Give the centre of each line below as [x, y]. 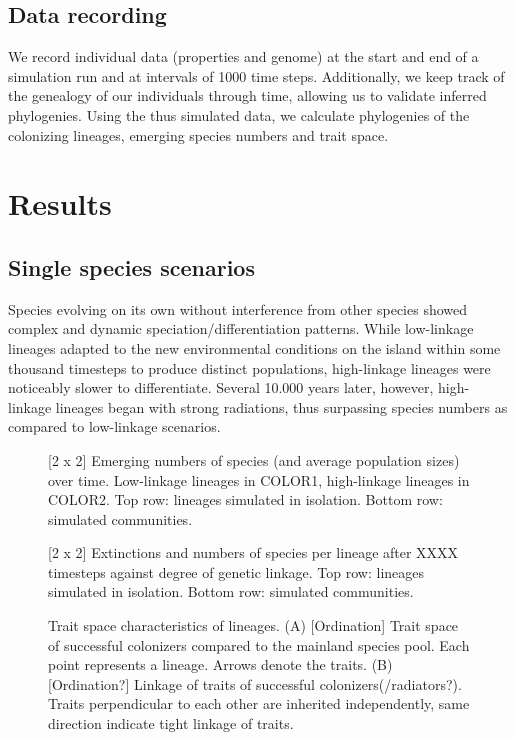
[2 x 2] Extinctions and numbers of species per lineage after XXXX [253, 552]
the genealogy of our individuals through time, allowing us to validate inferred [247, 95]
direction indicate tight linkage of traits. [171, 723]
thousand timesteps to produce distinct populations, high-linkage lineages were [249, 367]
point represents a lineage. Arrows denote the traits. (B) [220, 664]
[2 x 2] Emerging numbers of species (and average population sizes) [254, 459]
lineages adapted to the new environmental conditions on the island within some [254, 347]
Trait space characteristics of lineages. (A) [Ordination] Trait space [253, 625]
